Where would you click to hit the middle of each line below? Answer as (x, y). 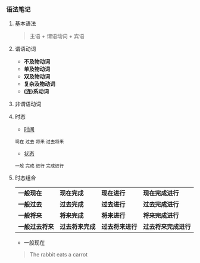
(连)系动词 (36, 91)
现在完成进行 (161, 193)
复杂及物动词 (39, 84)
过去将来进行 (119, 227)
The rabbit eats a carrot (59, 255)
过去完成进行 (161, 205)
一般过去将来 (36, 227)
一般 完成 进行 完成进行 (39, 166)
